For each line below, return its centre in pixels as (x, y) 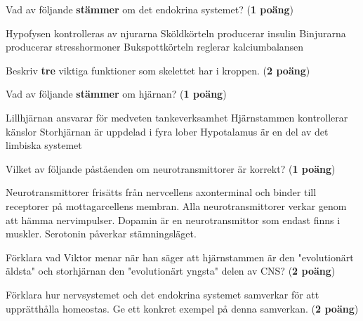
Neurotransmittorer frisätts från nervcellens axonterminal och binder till (161, 192)
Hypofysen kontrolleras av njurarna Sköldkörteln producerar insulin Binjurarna (176, 33)
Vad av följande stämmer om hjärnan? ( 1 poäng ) (116, 94)
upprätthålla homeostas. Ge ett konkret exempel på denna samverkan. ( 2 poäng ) (182, 308)
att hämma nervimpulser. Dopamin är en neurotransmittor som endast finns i (173, 220)
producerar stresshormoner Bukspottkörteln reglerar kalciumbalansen (155, 47)
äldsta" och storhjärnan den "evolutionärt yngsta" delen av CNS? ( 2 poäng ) (171, 271)
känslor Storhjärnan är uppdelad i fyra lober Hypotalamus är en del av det (167, 131)
